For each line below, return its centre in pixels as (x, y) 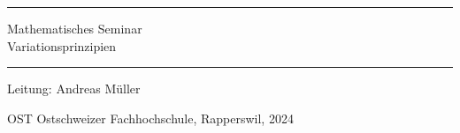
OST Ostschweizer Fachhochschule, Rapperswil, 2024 (150, 118)
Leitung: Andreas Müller (74, 89)
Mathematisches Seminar (75, 28)
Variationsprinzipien (62, 45)
